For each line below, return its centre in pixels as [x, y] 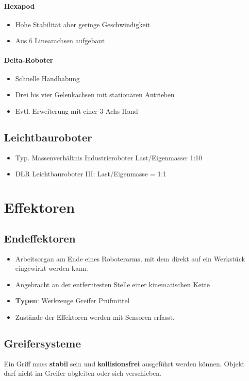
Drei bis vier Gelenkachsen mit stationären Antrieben [95, 95]
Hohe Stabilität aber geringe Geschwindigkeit [83, 24]
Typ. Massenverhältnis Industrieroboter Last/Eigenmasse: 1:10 [109, 157]
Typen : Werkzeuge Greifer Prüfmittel [72, 301]
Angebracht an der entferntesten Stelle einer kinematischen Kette [112, 284]
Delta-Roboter [29, 60]
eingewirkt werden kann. [52, 268]
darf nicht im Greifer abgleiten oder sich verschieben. [83, 373]
